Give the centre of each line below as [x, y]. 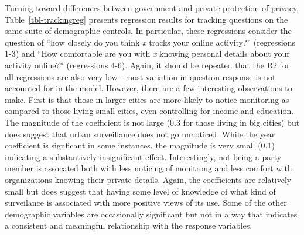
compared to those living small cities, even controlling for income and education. [149, 111]
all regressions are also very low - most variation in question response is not [140, 76]
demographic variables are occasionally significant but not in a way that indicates [151, 214]
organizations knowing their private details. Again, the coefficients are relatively [148, 179]
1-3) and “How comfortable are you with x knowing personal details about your [147, 53]
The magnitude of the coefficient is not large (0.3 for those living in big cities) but [152, 122]
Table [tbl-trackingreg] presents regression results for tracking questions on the [146, 19]
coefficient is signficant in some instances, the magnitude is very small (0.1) [140, 145]
